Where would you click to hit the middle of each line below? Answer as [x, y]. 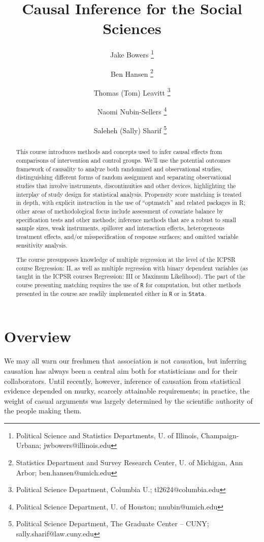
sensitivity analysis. [42, 245]
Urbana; [29, 445]
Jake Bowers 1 [132, 54]
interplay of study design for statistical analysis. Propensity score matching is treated [129, 194]
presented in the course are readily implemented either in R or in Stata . [111, 294]
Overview [38, 336]
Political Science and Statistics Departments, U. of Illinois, [107, 435]
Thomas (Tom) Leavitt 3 [132, 92]
